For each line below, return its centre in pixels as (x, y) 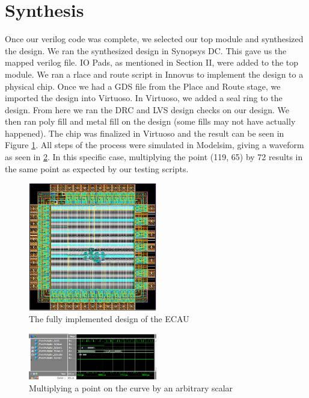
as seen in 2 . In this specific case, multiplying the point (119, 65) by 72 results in (154, 157)
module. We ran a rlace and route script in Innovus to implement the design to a (154, 74)
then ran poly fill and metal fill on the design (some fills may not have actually (150, 121)
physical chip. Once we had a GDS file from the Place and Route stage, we (143, 86)
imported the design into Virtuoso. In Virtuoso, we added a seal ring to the (144, 98)
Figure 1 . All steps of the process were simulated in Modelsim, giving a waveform (154, 145)
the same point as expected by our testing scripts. (97, 168)
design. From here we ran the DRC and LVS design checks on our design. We (147, 109)
